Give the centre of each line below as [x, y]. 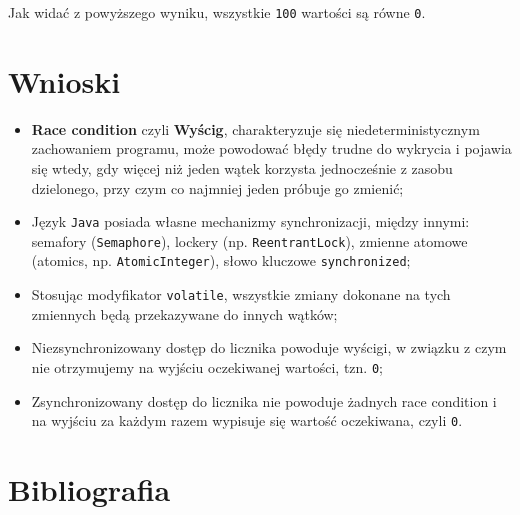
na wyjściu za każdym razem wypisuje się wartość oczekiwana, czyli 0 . [247, 420]
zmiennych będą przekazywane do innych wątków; [184, 313]
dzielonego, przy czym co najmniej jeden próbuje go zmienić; [217, 187]
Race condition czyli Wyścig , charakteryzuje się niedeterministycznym [255, 128]
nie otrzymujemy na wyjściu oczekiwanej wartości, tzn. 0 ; [207, 366]
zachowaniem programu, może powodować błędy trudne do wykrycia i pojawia [271, 148]
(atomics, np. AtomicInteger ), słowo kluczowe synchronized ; [221, 260]
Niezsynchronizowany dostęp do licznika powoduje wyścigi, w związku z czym [269, 347]
